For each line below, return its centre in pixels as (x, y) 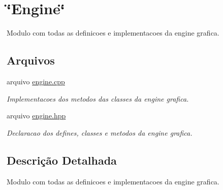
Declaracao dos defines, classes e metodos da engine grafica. (100, 132)
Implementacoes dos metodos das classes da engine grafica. (98, 98)
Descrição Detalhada (62, 160)
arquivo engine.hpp (36, 116)
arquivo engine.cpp (36, 81)
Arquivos (31, 60)
